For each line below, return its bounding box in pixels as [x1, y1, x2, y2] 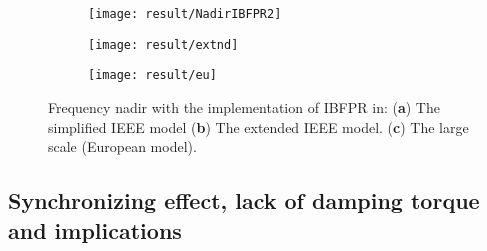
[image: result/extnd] [88, 37, 239, 52]
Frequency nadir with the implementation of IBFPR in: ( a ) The [48, 96, 440, 117]
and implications [8, 214, 182, 245]
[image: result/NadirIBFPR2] [88, 7, 282, 21]
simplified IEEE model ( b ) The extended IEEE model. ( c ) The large [48, 116, 469, 137]
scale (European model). [48, 136, 197, 157]
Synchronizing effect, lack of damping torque [8, 185, 480, 216]
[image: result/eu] [88, 68, 217, 83]
